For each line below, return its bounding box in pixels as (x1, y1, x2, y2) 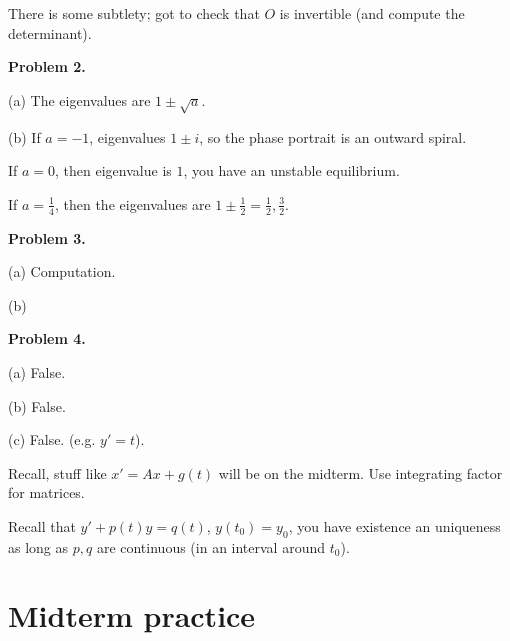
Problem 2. (8, 56, 86, 77)
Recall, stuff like (8, 462, 107, 483)
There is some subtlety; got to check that (8, 3, 260, 23)
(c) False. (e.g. (8, 429, 96, 450)
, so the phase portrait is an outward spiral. (199, 126, 467, 147)
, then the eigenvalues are (54, 193, 211, 214)
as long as (8, 536, 69, 557)
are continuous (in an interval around (96, 536, 326, 557)
